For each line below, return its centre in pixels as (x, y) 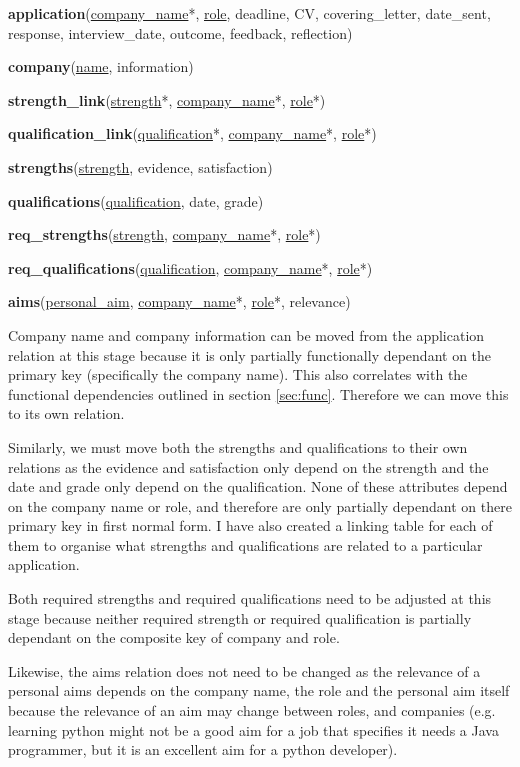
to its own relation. (66, 413)
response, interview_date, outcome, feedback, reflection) (180, 32)
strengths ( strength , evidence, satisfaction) (140, 166)
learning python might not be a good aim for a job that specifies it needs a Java (253, 729)
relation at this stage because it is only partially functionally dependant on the (250, 354)
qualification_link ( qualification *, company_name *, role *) (192, 133)
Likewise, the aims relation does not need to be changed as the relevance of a (244, 670)
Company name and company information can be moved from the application (246, 334)
